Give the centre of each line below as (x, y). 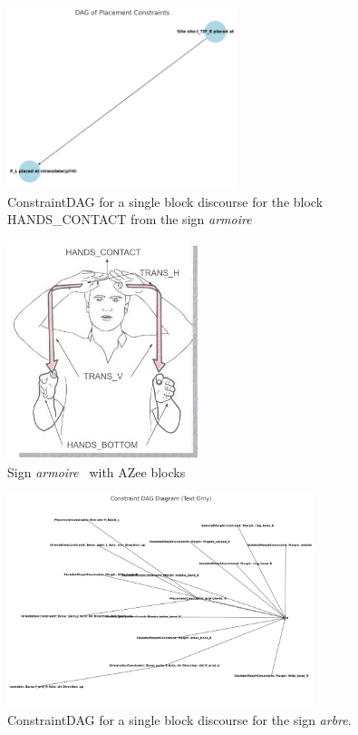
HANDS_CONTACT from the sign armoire (130, 219)
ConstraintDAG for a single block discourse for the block (165, 201)
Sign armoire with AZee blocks (97, 471)
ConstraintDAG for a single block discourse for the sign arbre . (179, 719)
